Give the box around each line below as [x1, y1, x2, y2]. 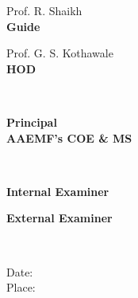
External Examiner [6, 210, 113, 226]
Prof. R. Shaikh [6, 2, 82, 18]
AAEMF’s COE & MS [6, 129, 132, 146]
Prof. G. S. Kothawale [6, 45, 113, 61]
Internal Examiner [6, 182, 109, 199]
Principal [6, 113, 57, 130]
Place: [6, 279, 36, 296]
